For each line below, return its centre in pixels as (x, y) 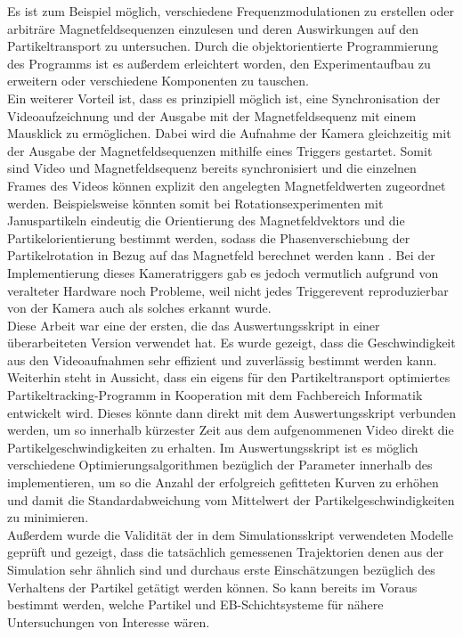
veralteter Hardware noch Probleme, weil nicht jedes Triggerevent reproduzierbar (228, 290)
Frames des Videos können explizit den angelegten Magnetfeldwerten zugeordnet (227, 185)
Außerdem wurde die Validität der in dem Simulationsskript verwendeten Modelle (230, 534)
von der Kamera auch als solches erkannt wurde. (139, 308)
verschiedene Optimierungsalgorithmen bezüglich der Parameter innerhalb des (220, 465)
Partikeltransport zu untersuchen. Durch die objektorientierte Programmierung (223, 46)
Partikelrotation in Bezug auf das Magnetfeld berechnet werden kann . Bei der (221, 255)
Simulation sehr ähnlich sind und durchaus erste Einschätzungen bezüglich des (221, 569)
